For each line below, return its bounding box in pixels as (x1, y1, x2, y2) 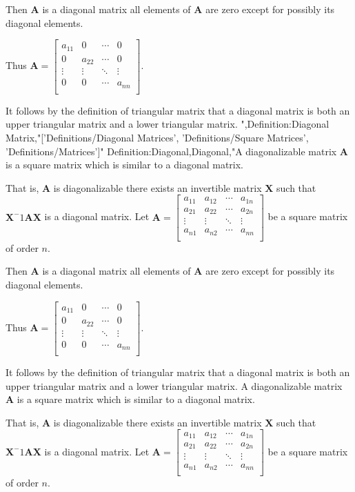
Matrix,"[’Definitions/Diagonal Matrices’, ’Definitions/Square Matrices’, (6, 130, 309, 144)
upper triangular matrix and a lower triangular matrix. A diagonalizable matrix (6, 378, 343, 393)
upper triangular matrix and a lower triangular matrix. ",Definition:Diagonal (6, 117, 329, 131)
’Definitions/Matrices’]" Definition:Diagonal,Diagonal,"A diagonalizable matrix (6, 144, 337, 158)
